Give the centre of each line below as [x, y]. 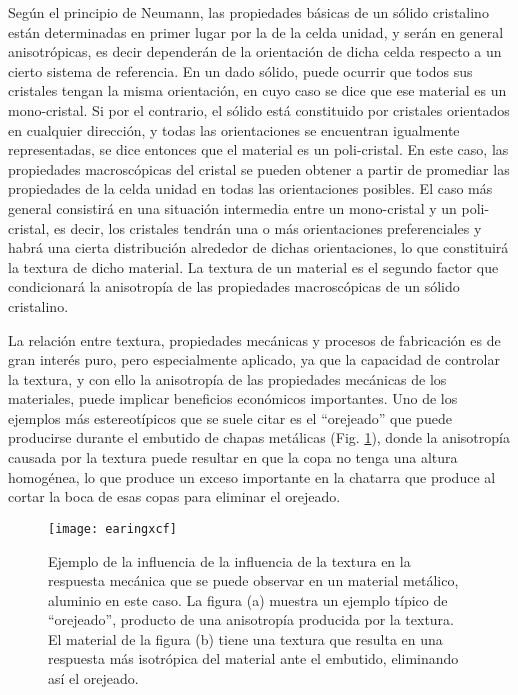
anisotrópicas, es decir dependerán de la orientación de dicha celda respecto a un [255, 51]
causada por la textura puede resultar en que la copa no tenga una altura [233, 457]
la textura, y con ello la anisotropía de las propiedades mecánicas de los [227, 378]
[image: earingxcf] [112, 528]
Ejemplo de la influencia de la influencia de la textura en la [229, 560]
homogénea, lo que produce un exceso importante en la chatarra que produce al [252, 476]
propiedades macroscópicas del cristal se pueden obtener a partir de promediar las [259, 168]
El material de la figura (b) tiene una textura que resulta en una [245, 638]
